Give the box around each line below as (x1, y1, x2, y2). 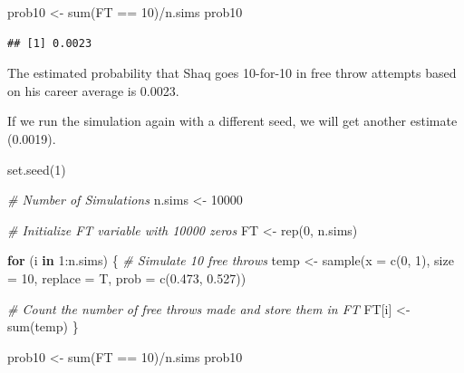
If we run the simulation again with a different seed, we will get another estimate (7, 111, 458, 130)
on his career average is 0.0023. (7, 81, 179, 100)
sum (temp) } (7, 317, 79, 336)
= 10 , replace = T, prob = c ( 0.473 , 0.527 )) (7, 268, 246, 287)
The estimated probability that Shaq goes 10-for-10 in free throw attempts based (7, 63, 457, 82)
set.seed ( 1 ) (7, 159, 66, 178)
